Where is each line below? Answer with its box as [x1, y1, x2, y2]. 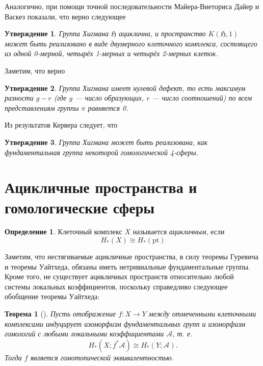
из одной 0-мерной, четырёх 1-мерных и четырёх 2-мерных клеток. [5, 48, 218, 59]
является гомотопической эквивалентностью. [30, 352, 174, 362]
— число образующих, [75, 92, 144, 103]
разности [5, 92, 34, 103]
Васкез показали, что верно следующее [5, 11, 126, 21]
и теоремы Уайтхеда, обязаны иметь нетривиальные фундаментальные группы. [5, 261, 250, 272]
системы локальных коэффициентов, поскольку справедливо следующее [5, 281, 228, 291]
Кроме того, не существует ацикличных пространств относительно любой [5, 271, 234, 282]
